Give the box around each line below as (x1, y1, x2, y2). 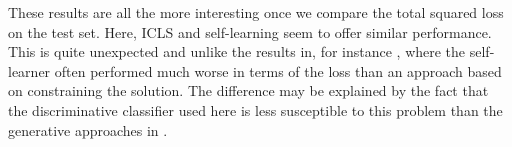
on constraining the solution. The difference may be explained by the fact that (8, 80, 489, 101)
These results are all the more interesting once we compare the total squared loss (8, 2, 504, 22)
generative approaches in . (8, 119, 168, 140)
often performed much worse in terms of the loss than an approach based (54, 60, 502, 81)
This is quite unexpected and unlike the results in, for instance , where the (8, 41, 466, 62)
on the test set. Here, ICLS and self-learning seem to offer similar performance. (8, 21, 492, 42)
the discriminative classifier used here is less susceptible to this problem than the (8, 99, 503, 120)
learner (8, 60, 51, 81)
